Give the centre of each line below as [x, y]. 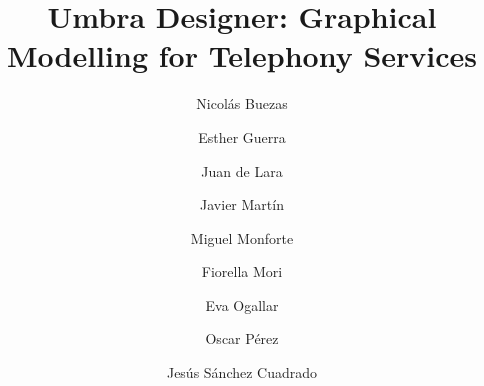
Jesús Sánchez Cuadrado [242, 372]
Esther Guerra [242, 136]
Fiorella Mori [242, 271]
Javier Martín [242, 204]
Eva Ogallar [242, 304]
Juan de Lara [242, 170]
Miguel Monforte [242, 237]
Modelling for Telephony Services [242, 55]
